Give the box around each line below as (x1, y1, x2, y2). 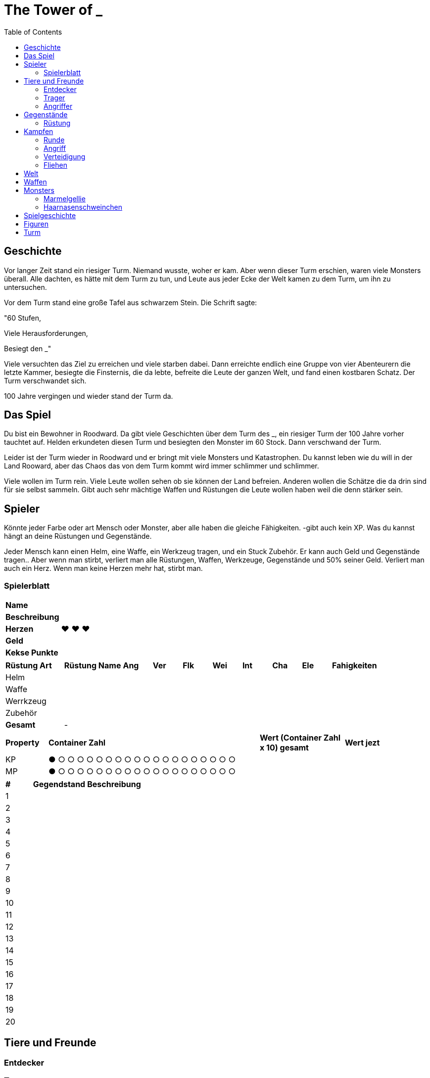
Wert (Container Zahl (260, 733, 341, 743)
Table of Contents (4, 27, 62, 36)
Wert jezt (345, 738, 380, 748)
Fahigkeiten (332, 660, 377, 671)
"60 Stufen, (4, 313, 42, 322)
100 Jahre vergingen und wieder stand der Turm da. (4, 391, 173, 400)
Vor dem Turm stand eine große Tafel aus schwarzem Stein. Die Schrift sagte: (4, 298, 257, 307)
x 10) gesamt (260, 743, 309, 753)
